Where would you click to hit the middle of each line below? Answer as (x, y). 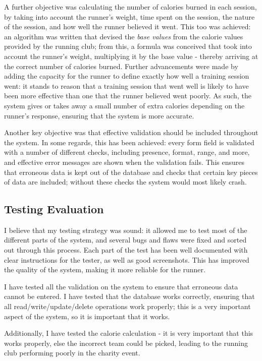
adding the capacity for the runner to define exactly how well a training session (127, 76)
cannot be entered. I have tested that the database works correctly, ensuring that (129, 296)
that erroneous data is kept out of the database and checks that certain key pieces (131, 172)
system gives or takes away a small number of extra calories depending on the (124, 105)
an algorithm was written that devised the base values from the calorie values (124, 36)
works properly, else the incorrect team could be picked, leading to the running (126, 343)
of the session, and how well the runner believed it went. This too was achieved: (127, 26)
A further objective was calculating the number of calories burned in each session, (130, 7)
